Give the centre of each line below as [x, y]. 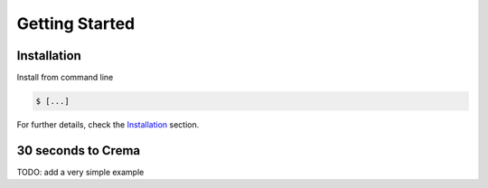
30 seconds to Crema [79, 150]
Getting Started [76, 23]
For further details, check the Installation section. [108, 125]
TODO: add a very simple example [80, 172]
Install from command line [65, 78]
